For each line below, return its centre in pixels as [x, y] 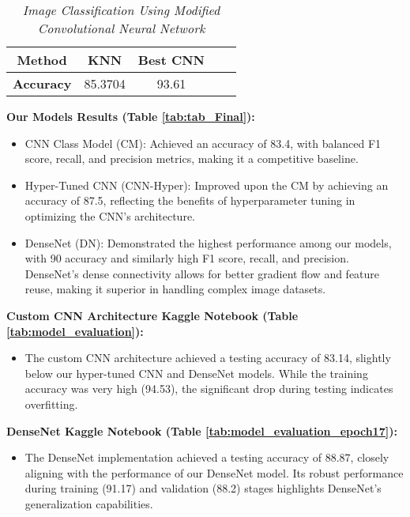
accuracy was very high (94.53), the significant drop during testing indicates [209, 389]
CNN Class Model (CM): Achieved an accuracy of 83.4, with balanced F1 [203, 143]
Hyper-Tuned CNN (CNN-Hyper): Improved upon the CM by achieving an [207, 185]
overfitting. [51, 404]
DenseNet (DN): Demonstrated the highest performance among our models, [208, 242]
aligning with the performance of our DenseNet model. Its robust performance [214, 472]
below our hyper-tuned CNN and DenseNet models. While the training [196, 373]
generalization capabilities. [89, 503]
